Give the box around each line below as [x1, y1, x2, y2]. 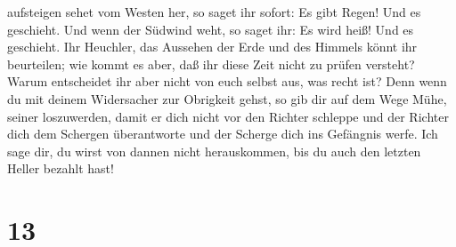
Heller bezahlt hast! [7, 159, 114, 178]
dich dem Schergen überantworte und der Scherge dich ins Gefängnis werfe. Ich [7, 124, 438, 143]
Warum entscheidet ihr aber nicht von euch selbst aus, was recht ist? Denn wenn [7, 72, 447, 91]
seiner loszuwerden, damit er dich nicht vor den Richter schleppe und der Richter [7, 107, 449, 125]
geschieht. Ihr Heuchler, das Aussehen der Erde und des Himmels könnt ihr [7, 37, 418, 56]
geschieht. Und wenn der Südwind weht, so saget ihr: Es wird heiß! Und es [7, 20, 414, 38]
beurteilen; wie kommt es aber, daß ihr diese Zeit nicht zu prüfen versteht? [7, 54, 415, 73]
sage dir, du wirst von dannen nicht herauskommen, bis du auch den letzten [7, 141, 421, 160]
